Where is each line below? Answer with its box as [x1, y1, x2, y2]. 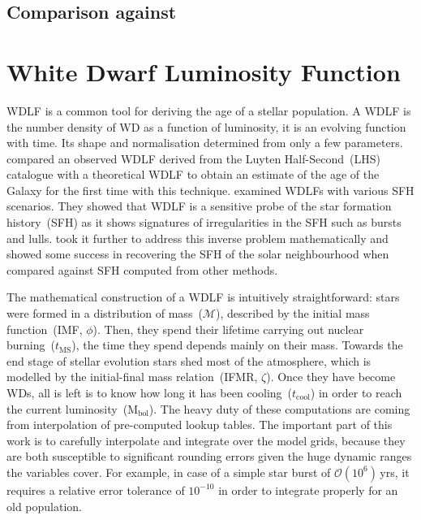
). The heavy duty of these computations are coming [148, 400, 410, 417]
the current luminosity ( [6, 400, 128, 417]
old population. [6, 497, 82, 514]
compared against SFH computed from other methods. [6, 261, 278, 278]
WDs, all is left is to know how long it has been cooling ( [6, 384, 293, 401]
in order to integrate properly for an [218, 481, 398, 498]
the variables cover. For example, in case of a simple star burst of [6, 463, 331, 480]
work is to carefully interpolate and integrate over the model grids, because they [6, 431, 406, 448]
